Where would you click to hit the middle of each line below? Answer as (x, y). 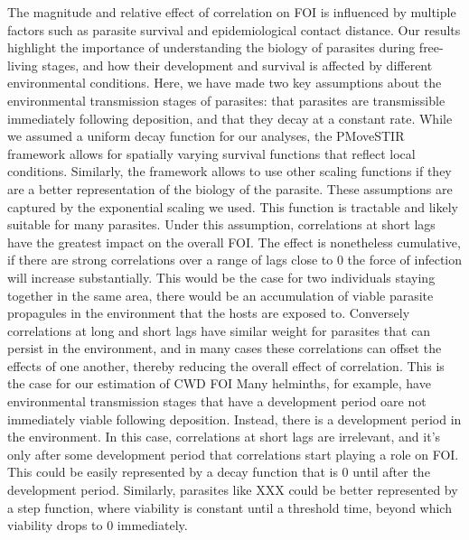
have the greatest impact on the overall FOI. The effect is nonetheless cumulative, (234, 242)
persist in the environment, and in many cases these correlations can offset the (225, 348)
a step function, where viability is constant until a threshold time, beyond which (230, 507)
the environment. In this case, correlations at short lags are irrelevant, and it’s (224, 437)
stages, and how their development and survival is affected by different (237, 65)
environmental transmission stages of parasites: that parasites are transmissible (226, 100)
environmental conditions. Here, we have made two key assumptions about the (225, 83)
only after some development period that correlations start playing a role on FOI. (233, 454)
